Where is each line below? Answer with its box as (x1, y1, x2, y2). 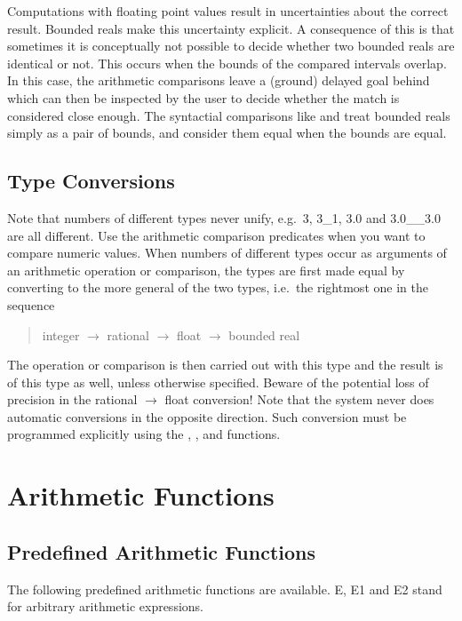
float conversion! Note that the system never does (164, 390, 434, 409)
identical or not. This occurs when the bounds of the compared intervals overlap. (7, 53, 447, 72)
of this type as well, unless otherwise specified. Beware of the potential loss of (7, 372, 429, 391)
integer (42, 325, 80, 344)
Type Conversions (7, 167, 175, 195)
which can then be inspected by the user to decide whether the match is (7, 88, 400, 107)
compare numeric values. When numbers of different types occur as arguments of (7, 243, 447, 262)
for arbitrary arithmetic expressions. (7, 597, 203, 616)
